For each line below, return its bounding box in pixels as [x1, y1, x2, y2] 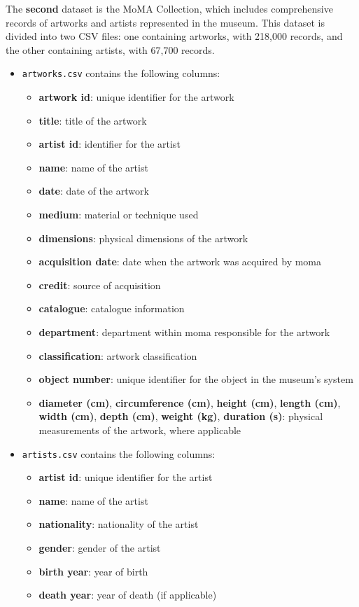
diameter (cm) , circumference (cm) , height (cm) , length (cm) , [38, 395, 341, 410]
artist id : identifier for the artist [38, 137, 181, 151]
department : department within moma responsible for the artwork [38, 324, 330, 339]
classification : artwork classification [38, 348, 197, 363]
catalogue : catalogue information [38, 301, 185, 316]
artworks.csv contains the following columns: [22, 66, 220, 81]
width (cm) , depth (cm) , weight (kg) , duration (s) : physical [38, 409, 323, 424]
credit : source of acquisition [38, 277, 161, 292]
